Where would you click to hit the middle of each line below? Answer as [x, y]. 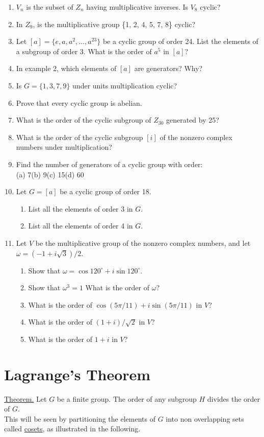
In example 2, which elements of [66, 68]
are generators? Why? [168, 68]
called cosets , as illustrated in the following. [72, 429]
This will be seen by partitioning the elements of [80, 418]
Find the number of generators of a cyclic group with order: [109, 164]
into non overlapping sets [205, 418]
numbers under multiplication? [64, 147]
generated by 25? [192, 120]
